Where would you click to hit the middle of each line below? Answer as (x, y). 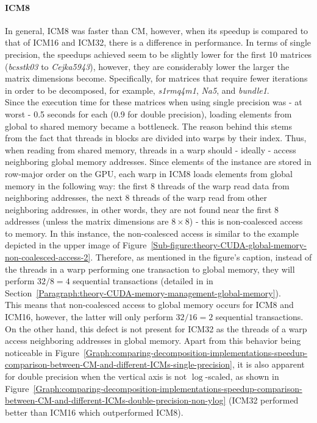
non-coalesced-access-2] (48, 257)
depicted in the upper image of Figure (76, 245)
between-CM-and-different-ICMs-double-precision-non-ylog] (116, 400)
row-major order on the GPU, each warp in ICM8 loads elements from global (149, 173)
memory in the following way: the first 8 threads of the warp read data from (147, 185)
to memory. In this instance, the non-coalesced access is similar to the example (152, 233)
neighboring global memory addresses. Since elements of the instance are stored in (158, 162)
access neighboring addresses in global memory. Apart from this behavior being (153, 341)
